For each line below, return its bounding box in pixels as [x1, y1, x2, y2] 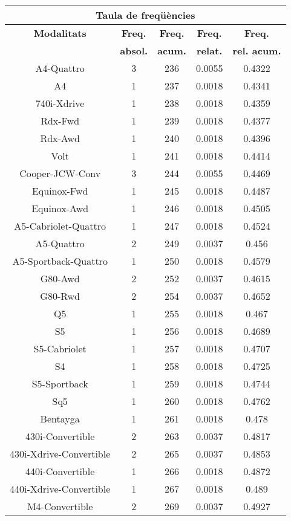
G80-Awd [40, 271, 80, 285]
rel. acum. [232, 44, 281, 57]
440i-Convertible [25, 464, 95, 478]
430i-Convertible [25, 429, 95, 443]
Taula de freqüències [95, 8, 195, 22]
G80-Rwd [40, 289, 80, 303]
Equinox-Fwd [31, 184, 88, 198]
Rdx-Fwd [41, 114, 80, 128]
